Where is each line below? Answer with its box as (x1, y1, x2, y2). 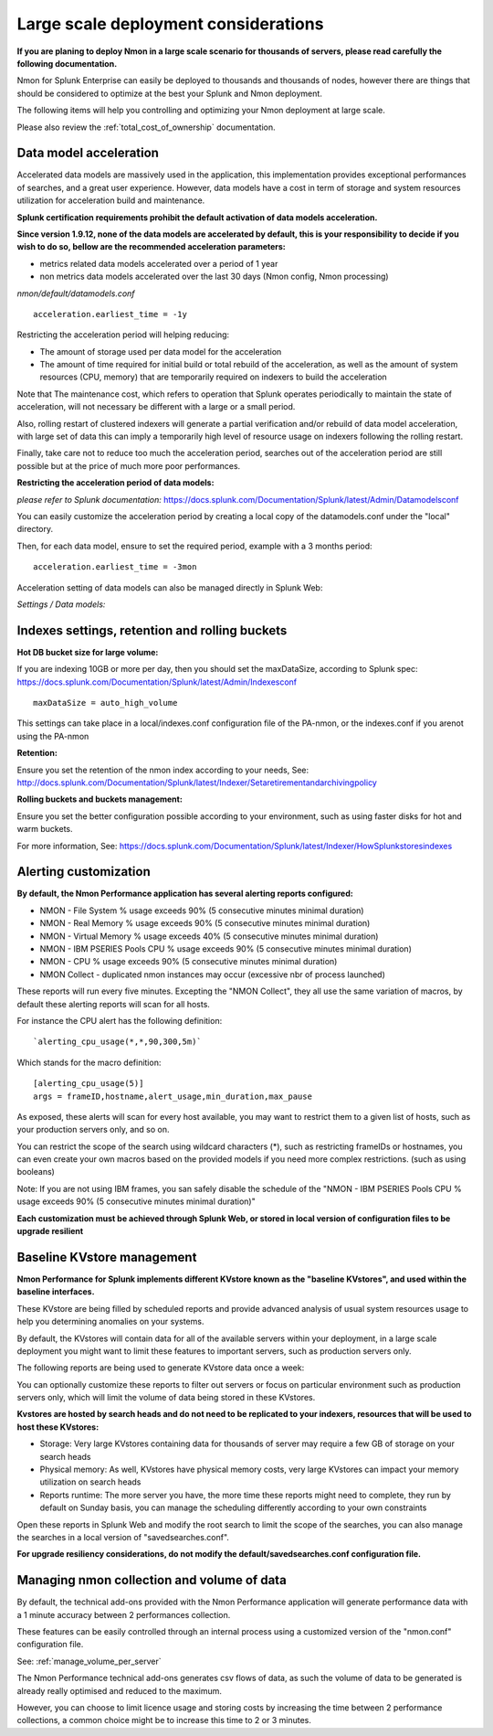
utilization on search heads (39, 1476, 142, 1487)
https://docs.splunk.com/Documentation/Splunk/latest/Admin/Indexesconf (16, 676, 298, 687)
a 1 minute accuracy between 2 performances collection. (16, 1609, 231, 1620)
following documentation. (16, 58, 118, 69)
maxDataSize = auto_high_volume (33, 698, 178, 708)
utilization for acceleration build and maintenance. (16, 195, 205, 206)
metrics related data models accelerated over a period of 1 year (39, 258, 278, 269)
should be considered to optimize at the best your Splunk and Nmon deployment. (16, 88, 323, 99)
